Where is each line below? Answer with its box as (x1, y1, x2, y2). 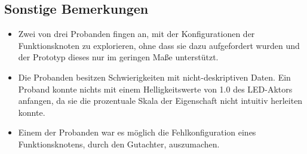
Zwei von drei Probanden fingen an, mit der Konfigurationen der (18, 27, 255, 40)
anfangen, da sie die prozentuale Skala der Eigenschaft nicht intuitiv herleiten (18, 94, 303, 107)
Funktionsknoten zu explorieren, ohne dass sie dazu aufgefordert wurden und (18, 39, 300, 51)
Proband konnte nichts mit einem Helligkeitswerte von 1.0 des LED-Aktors (18, 82, 293, 95)
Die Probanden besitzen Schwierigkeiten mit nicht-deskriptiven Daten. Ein (18, 70, 291, 83)
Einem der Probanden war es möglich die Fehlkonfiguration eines (18, 126, 256, 138)
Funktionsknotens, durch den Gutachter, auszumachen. (18, 137, 220, 150)
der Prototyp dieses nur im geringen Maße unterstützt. (18, 51, 219, 63)
